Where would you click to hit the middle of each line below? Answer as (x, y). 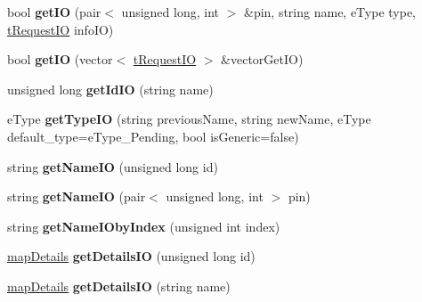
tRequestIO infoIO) (61, 29)
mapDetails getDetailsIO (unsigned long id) (131, 256)
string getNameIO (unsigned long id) (113, 166)
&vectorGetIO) (262, 59)
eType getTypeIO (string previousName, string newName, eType (189, 119)
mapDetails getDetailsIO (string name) (119, 286)
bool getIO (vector (60, 59)
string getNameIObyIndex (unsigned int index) (144, 226)
